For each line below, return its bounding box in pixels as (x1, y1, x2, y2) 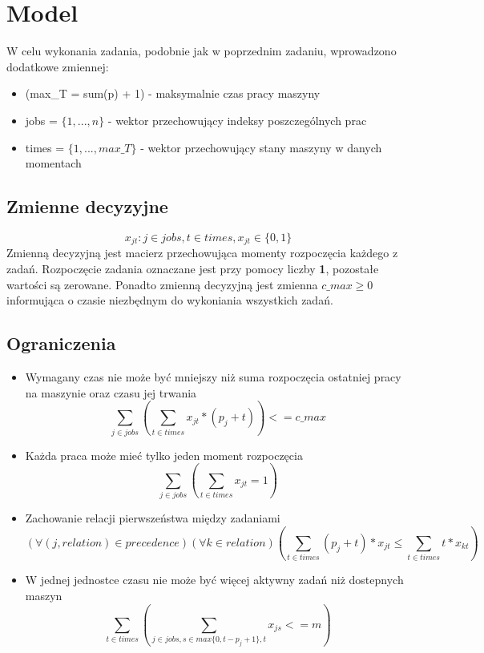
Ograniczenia (6, 331, 116, 356)
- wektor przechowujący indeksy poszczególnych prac (107, 111, 367, 128)
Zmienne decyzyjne (6, 194, 168, 219)
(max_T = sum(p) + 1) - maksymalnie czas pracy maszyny (25, 85, 321, 102)
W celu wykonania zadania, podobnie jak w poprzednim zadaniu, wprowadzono (6, 42, 397, 59)
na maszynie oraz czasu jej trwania (25, 384, 197, 401)
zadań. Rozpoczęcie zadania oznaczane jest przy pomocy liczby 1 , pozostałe (6, 260, 379, 276)
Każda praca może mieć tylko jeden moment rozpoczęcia (25, 446, 303, 463)
